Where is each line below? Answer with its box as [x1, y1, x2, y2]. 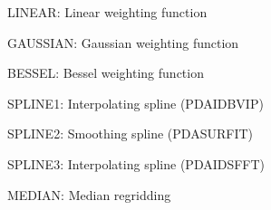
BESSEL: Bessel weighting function [7, 63, 204, 82]
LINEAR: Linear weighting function [7, 3, 208, 21]
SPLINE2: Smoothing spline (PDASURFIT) [7, 124, 253, 143]
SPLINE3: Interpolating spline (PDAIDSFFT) [7, 154, 266, 173]
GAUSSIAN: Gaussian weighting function [7, 33, 239, 52]
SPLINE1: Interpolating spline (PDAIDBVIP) [7, 93, 264, 112]
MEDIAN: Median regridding [7, 185, 171, 204]
